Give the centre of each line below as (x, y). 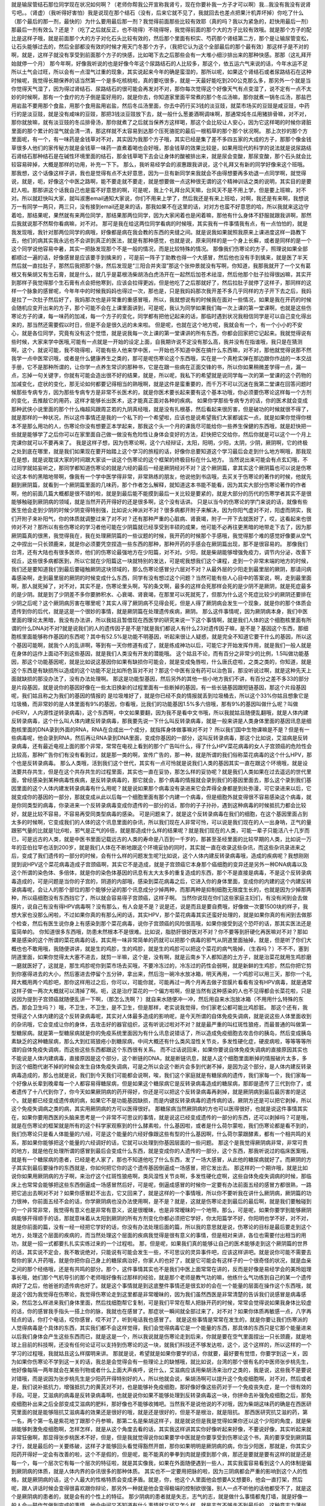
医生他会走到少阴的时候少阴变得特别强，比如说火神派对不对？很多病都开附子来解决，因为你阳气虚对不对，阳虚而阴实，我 (161, 510)
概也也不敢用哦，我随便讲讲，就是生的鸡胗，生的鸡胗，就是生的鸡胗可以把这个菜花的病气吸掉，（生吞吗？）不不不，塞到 (160, 948)
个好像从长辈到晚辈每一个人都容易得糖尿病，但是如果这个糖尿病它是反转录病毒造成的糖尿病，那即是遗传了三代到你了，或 (161, 1083)
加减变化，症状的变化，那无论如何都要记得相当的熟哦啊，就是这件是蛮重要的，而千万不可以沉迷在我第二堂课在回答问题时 (161, 384)
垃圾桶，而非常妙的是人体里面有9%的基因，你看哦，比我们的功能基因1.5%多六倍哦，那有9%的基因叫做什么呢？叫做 (155, 704)
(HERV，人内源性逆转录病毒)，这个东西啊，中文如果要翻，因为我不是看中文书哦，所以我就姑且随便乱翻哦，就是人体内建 (160, 712)
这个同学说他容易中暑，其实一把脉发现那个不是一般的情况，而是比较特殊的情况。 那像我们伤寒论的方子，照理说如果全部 (159, 249)
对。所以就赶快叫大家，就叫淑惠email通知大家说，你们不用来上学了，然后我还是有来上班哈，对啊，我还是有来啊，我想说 (160, 198)
